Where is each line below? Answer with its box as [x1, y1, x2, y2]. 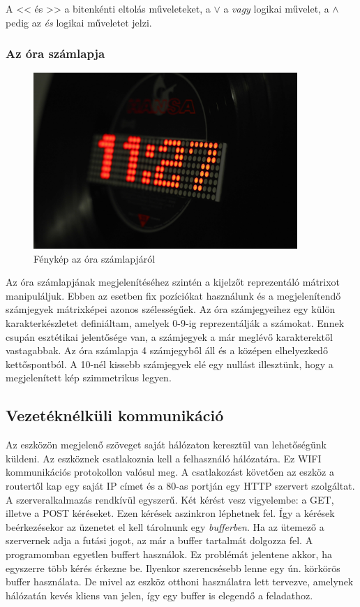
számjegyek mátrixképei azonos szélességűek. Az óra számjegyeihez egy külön [6, 302, 336, 316]
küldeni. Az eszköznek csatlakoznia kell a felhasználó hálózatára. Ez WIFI [6, 451, 322, 465]
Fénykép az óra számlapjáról [33, 251, 156, 265]
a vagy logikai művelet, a [223, 1, 329, 15]
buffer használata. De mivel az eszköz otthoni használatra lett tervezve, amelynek [6, 574, 354, 589]
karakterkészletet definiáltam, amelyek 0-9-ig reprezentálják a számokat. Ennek [6, 316, 345, 330]
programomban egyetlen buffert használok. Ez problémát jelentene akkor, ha [6, 547, 332, 561]
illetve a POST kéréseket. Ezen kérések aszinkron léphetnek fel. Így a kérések [6, 506, 335, 520]
